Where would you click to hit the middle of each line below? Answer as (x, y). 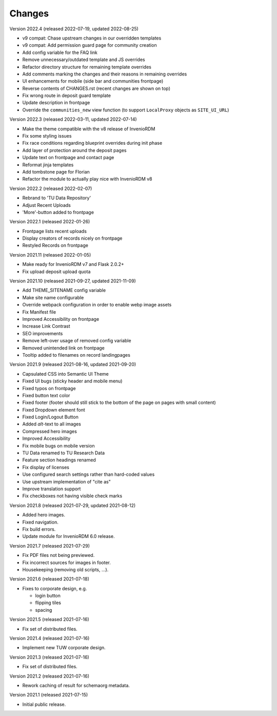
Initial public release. (44, 704)
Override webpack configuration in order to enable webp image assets (97, 305)
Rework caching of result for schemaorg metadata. (76, 685)
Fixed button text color (46, 395)
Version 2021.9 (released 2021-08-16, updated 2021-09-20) (73, 364)
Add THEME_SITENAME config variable (64, 291)
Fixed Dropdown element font (54, 410)
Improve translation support (52, 489)
